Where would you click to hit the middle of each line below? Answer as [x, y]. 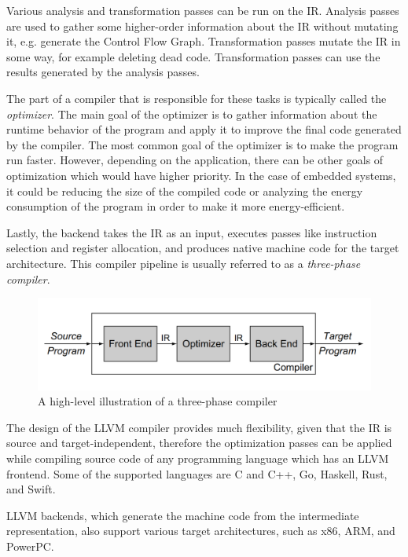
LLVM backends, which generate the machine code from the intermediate [183, 515]
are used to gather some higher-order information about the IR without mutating [202, 26]
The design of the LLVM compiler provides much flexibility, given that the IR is [199, 427]
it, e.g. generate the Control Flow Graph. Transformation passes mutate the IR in [204, 41]
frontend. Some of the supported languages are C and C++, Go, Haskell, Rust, [197, 473]
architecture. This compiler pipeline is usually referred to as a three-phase [184, 263]
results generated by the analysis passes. [103, 72]
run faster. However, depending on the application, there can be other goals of [195, 160]
